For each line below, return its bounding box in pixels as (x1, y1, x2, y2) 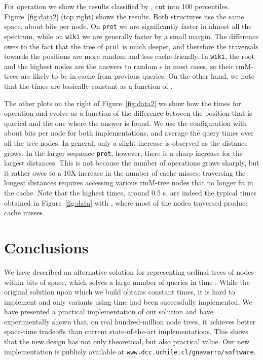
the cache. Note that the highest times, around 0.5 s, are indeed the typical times (4, 187, 257, 198)
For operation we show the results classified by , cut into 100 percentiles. (4, 1, 230, 11)
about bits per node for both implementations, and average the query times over (4, 127, 254, 138)
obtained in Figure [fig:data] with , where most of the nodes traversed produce (4, 197, 249, 208)
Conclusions (4, 237, 89, 257)
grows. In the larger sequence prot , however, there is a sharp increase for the (4, 147, 243, 158)
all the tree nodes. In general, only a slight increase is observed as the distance (4, 137, 248, 148)
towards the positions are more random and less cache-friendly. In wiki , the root (4, 51, 254, 61)
